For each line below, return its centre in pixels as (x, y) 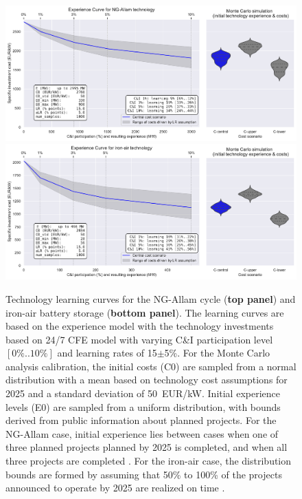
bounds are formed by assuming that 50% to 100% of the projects (144, 474)
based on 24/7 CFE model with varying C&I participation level (139, 339)
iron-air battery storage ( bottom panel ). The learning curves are (145, 312)
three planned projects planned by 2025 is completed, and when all (147, 447)
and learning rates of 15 (107, 353)
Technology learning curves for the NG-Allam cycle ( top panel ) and (151, 298)
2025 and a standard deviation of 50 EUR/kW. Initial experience (143, 393)
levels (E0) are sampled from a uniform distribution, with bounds (143, 406)
